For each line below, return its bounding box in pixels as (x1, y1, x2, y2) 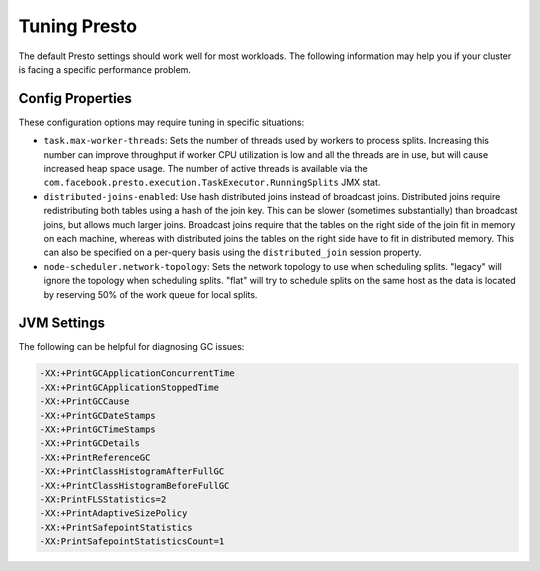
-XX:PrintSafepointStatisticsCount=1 (39, 536, 225, 547)
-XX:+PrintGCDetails (39, 438, 140, 449)
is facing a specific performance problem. (18, 63, 192, 75)
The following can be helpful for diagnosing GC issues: (18, 341, 245, 353)
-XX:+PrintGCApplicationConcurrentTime (39, 368, 235, 379)
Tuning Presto (18, 15, 138, 37)
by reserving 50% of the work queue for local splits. (43, 288, 258, 300)
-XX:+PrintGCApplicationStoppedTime (39, 381, 220, 393)
